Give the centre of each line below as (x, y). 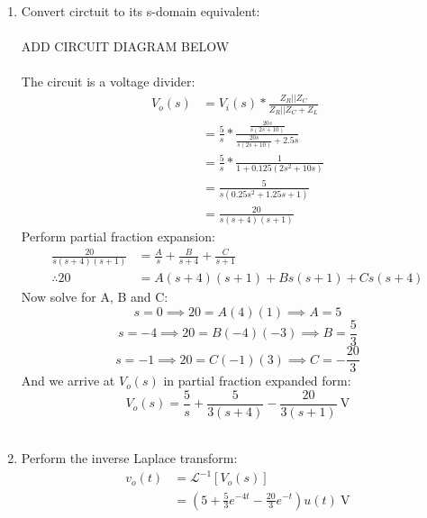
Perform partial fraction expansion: (118, 236)
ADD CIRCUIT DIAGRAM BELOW (125, 46)
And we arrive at (68, 381)
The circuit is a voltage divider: (108, 82)
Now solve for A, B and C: (95, 297)
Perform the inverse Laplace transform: (129, 458)
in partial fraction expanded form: (257, 381)
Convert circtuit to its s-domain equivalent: (141, 11)
